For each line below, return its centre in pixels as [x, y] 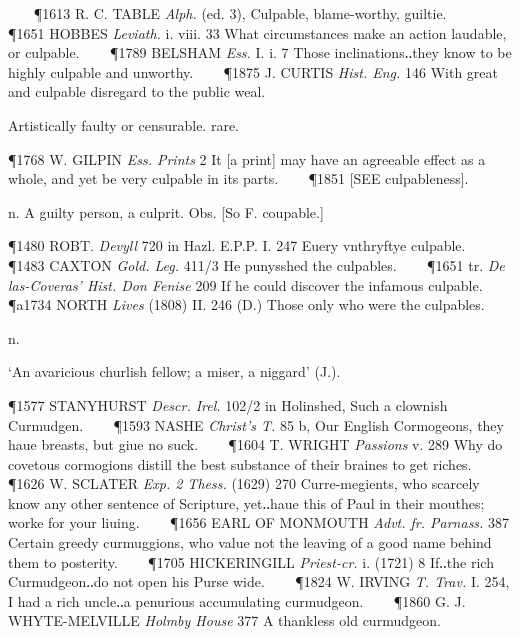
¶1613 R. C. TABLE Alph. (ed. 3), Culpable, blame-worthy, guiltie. [240, 13]
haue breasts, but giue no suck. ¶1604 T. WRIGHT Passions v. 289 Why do [255, 444]
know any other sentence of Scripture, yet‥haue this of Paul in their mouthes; [246, 502]
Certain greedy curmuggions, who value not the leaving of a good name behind [250, 542]
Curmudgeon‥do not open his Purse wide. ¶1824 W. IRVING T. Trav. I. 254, [259, 581]
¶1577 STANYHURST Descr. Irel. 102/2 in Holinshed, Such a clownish [228, 404]
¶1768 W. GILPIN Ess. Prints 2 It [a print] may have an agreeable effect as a [247, 158]
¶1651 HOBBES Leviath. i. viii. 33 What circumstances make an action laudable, [257, 32]
